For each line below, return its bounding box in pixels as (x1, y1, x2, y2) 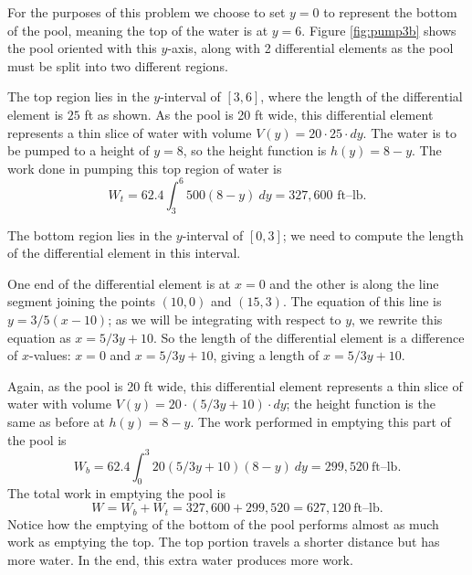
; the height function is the (286, 394, 435, 413)
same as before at (7, 411, 105, 431)
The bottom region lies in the (7, 225, 173, 244)
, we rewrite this (351, 310, 443, 329)
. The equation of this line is (282, 292, 442, 311)
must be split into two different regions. (7, 56, 228, 75)
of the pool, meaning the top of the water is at (7, 20, 268, 39)
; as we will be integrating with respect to (108, 310, 341, 329)
